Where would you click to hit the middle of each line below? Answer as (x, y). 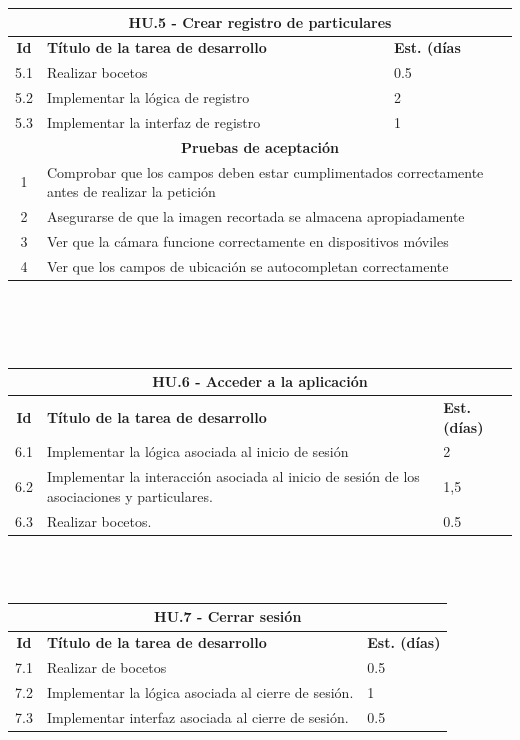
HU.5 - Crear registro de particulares (260, 21)
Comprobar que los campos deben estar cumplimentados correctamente (265, 171)
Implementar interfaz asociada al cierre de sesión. (197, 716)
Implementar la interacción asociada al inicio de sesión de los (233, 476)
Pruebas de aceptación (260, 146)
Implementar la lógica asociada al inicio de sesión (197, 451)
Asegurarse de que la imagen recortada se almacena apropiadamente (255, 216)
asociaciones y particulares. (129, 495)
